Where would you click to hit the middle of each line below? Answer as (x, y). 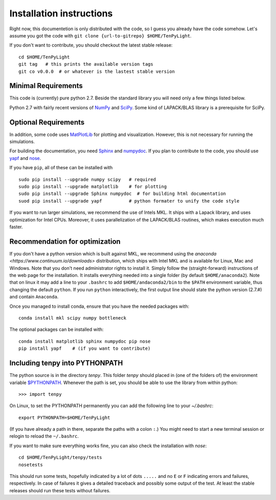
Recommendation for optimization (65, 241)
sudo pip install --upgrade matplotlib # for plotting (93, 187)
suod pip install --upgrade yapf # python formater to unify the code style (129, 201)
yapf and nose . (25, 158)
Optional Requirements (47, 122)
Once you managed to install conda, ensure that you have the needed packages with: (99, 306)
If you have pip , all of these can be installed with (61, 168)
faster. (16, 227)
